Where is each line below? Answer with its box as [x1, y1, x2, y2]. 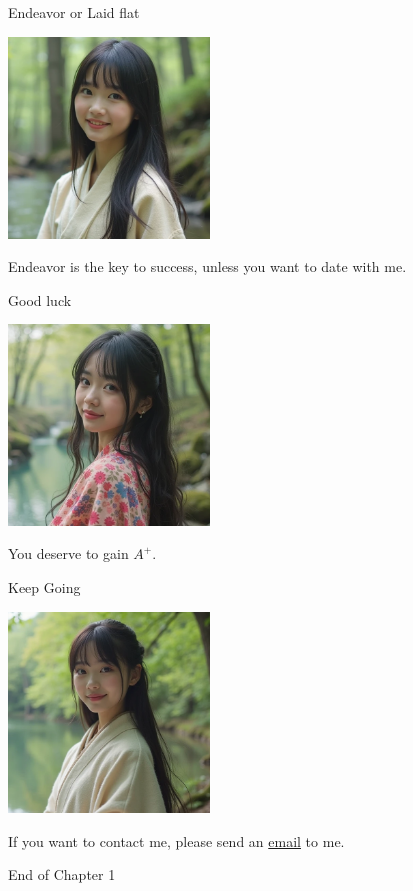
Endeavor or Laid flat [8, 2, 140, 22]
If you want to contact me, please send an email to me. [8, 830, 345, 851]
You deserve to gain [8, 543, 129, 564]
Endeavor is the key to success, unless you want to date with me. [8, 256, 407, 277]
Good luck [8, 289, 72, 310]
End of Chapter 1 [8, 864, 116, 885]
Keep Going [8, 577, 81, 598]
